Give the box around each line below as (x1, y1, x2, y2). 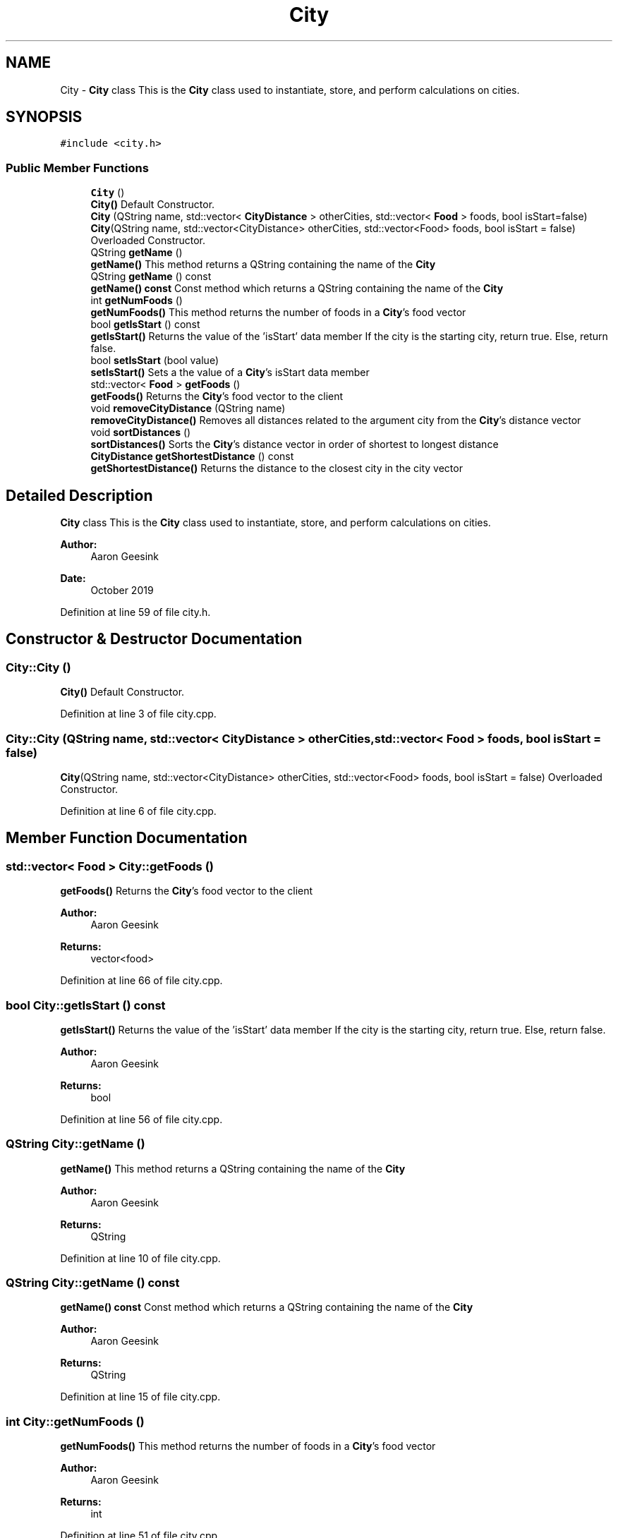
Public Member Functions (6, 160, 149, 175)
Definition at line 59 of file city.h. (60, 606, 211, 619)
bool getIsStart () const (90, 318, 200, 331)
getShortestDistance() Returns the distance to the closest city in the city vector (90, 462, 463, 475)
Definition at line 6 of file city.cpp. (60, 805, 217, 817)
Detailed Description (6, 486, 153, 504)
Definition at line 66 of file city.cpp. (60, 974, 223, 987)
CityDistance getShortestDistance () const (90, 450, 294, 463)
